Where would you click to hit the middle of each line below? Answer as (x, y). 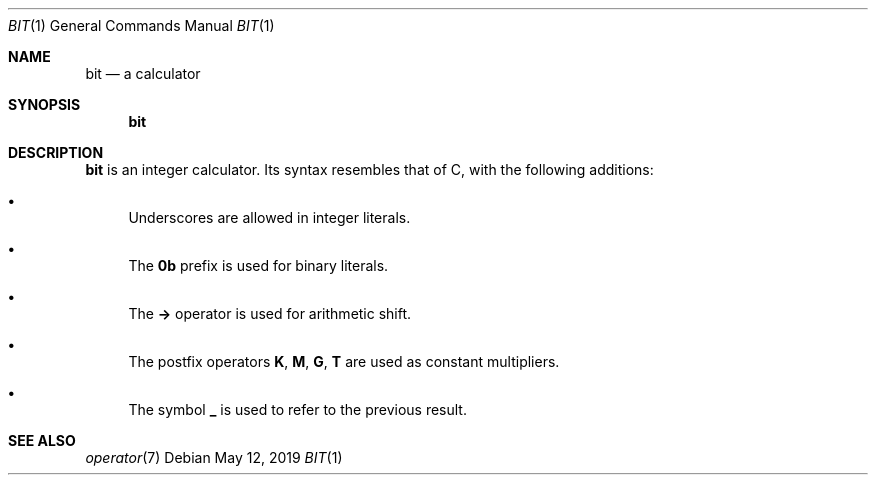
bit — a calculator (143, 73)
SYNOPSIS (44, 104)
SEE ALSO (42, 440)
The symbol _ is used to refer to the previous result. (297, 409)
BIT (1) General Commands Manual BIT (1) (141, 25)
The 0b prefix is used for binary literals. (258, 265)
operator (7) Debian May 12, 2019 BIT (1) (214, 457)
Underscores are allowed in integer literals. (269, 217)
